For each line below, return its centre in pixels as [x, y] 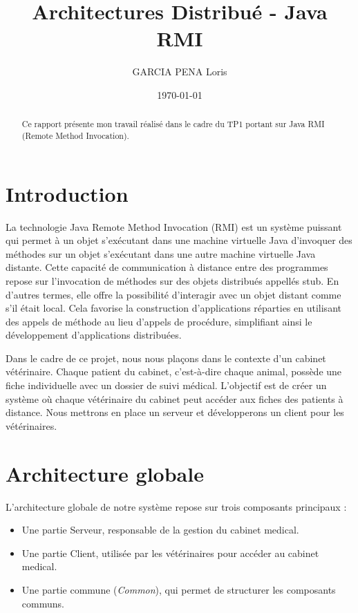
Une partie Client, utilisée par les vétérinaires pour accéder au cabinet [170, 553]
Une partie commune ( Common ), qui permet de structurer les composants [179, 589]
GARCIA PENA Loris [180, 72]
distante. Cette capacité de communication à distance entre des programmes [167, 267]
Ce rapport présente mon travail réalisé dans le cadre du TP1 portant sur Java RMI [173, 124]
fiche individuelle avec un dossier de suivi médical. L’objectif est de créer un [166, 385]
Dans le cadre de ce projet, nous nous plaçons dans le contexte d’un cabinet [166, 358]
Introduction [67, 193]
